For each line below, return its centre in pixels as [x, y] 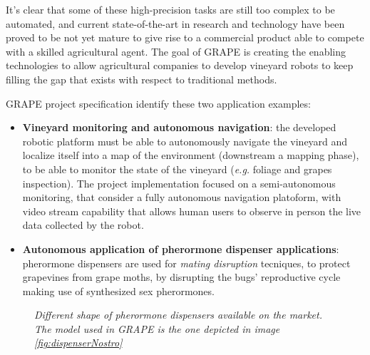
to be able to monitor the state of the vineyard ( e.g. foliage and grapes [177, 169]
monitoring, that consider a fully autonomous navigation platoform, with [182, 197]
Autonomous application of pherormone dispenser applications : [181, 248]
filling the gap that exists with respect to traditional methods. [142, 79]
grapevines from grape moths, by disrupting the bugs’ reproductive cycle [181, 277]
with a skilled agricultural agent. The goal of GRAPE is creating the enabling [176, 51]
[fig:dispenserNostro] [78, 343]
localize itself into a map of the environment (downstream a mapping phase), [191, 155]
